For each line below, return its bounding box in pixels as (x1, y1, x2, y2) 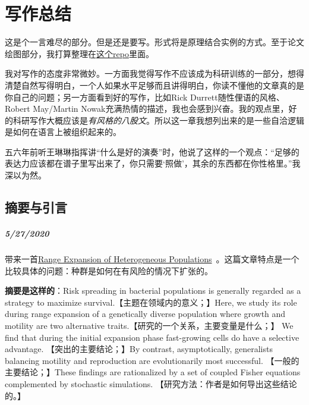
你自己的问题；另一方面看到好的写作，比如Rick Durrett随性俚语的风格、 (5, 90, 285, 103)
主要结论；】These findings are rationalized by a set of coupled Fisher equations (5, 366, 301, 378)
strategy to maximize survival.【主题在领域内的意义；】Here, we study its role (5, 296, 297, 308)
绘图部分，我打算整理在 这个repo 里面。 (5, 47, 154, 59)
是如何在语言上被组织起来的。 (5, 125, 121, 138)
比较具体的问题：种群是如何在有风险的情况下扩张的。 (5, 264, 213, 277)
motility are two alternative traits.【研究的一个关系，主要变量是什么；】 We (5, 319, 294, 331)
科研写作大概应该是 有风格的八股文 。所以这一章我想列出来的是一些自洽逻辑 (12, 114, 304, 126)
